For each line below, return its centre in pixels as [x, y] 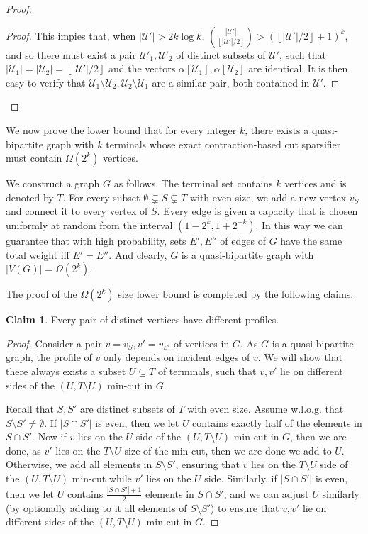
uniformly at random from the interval [89, 224]
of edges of [243, 240]
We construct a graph [53, 183]
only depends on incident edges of [177, 357]
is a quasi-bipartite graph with [247, 254]
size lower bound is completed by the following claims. [236, 294]
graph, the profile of [49, 357]
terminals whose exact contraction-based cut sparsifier [223, 144]
